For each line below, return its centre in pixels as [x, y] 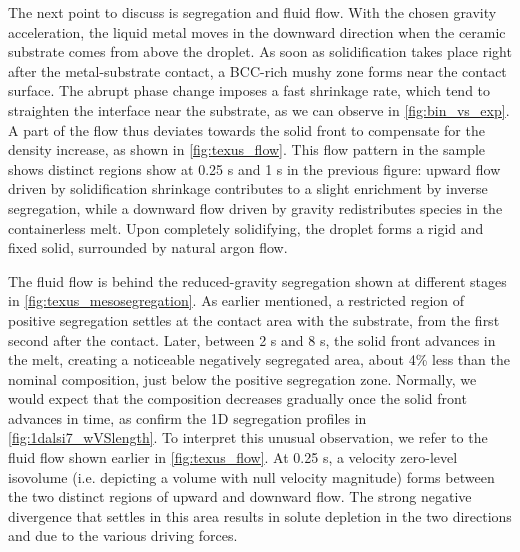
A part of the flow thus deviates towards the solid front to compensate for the [246, 129]
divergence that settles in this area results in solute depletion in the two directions [260, 515]
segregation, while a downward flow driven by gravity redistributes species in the [255, 207]
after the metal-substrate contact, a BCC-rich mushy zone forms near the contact [257, 70]
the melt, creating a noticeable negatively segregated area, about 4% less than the [259, 359]
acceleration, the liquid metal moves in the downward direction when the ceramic [257, 31]
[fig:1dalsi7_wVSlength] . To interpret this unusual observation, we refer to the [248, 437]
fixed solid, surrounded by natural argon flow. [148, 247]
